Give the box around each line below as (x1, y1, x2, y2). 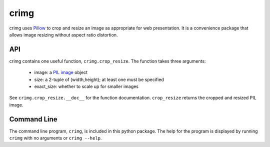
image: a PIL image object (34, 69, 87, 75)
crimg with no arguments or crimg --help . (9, 135, 102, 141)
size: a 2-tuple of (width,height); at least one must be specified (34, 76, 164, 82)
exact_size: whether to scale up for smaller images (34, 83, 139, 89)
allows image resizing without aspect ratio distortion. (9, 31, 118, 37)
